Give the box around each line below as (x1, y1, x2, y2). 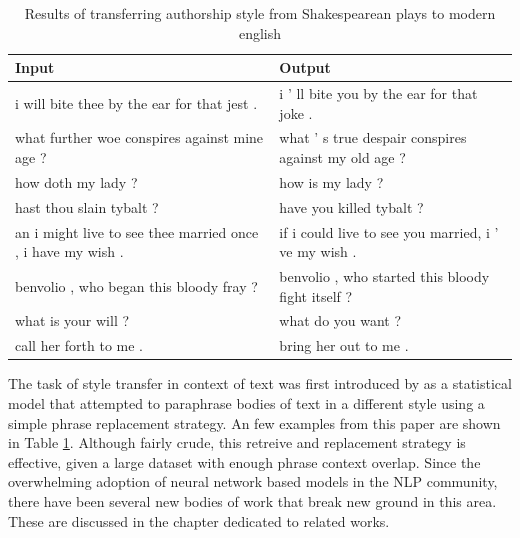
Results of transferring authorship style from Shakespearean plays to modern (24, 3, 496, 23)
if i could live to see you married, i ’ (279, 221, 499, 242)
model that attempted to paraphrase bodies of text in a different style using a (8, 393, 485, 413)
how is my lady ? (279, 171, 384, 192)
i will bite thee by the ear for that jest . (15, 92, 258, 113)
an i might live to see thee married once (15, 221, 259, 242)
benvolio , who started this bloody (279, 266, 490, 287)
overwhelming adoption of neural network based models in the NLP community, (8, 471, 498, 492)
